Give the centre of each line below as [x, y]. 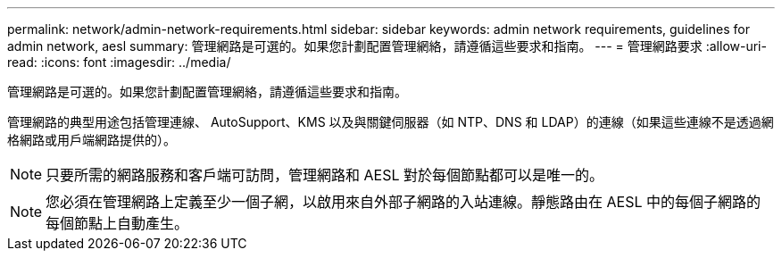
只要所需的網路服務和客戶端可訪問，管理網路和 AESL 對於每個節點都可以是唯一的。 [325, 175]
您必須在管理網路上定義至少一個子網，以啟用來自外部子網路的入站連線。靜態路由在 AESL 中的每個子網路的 [403, 202]
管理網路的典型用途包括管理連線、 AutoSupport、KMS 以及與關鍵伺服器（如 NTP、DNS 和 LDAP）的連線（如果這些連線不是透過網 [391, 122]
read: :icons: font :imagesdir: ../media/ [119, 62]
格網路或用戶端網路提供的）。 [92, 140]
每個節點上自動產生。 [117, 223]
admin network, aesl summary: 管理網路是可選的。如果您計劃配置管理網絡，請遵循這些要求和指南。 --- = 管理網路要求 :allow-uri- [387, 46]
